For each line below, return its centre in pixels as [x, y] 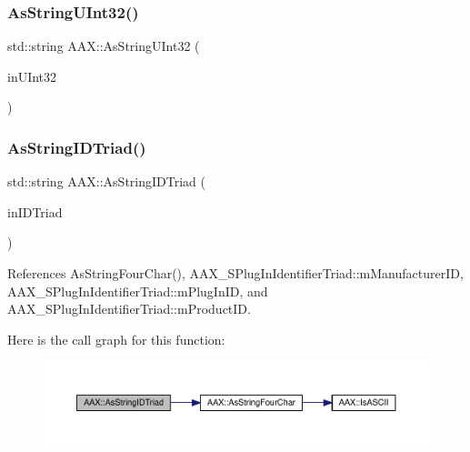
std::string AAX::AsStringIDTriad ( [106, 181]
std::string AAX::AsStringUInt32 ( [104, 46]
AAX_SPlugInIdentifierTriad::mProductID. [129, 309]
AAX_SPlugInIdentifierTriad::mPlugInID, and [138, 291]
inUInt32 [32, 76]
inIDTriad [35, 211]
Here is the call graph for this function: [116, 339]
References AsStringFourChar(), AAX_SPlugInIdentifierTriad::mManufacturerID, [235, 273]
